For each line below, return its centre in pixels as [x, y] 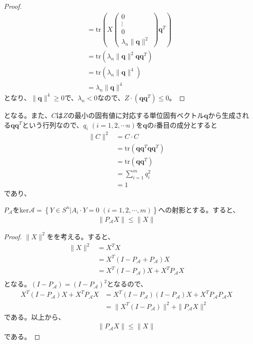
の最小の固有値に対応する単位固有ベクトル [136, 115]
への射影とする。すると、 [199, 209]
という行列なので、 [53, 124]
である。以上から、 [35, 316]
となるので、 [127, 284]
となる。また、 [28, 115]
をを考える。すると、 [81, 236]
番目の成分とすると [187, 124]
